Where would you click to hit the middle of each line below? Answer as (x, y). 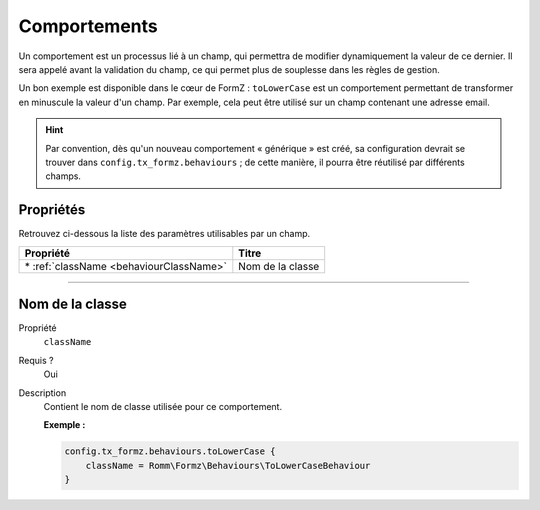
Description (42, 392)
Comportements (88, 26)
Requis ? (36, 360)
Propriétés (52, 210)
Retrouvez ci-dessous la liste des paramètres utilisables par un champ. (164, 234)
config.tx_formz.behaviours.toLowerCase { (170, 451)
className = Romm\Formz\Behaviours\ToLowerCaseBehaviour (228, 465)
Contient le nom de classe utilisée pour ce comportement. (163, 407)
